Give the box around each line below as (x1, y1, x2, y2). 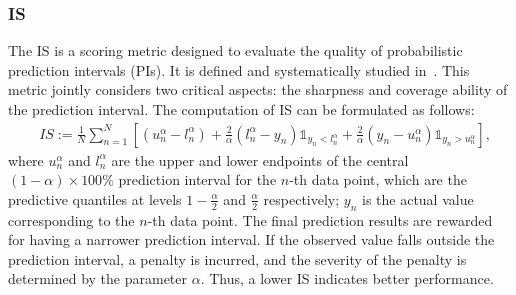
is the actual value (361, 188, 474, 209)
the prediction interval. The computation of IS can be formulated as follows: (8, 99, 475, 119)
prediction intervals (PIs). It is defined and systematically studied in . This (8, 59, 470, 80)
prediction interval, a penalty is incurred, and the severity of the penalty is (8, 248, 467, 269)
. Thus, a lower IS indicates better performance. (200, 268, 494, 289)
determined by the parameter (8, 268, 188, 289)
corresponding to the (8, 209, 135, 230)
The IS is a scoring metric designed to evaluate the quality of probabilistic (8, 40, 463, 61)
